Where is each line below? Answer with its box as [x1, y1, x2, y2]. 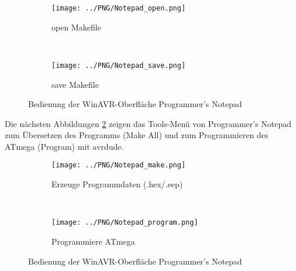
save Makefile [51, 78, 99, 90]
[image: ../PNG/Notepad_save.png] [51, 61, 186, 70]
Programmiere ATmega [51, 235, 135, 247]
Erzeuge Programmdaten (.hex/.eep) [51, 178, 183, 190]
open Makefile [51, 20, 101, 33]
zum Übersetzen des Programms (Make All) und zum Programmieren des [5, 129, 269, 141]
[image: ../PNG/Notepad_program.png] [51, 218, 198, 227]
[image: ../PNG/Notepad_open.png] [51, 4, 186, 12]
